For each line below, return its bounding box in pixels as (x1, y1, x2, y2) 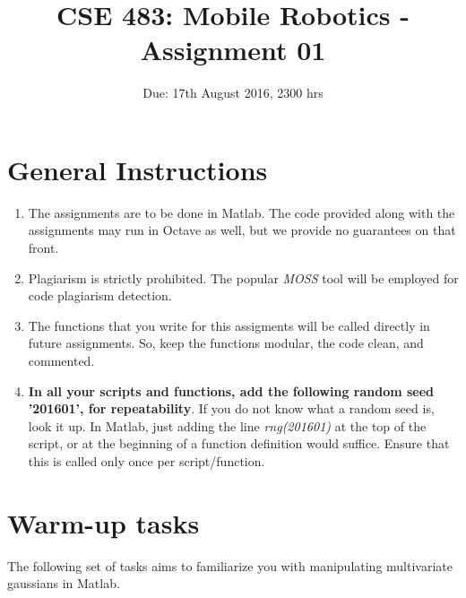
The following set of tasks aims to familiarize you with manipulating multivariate (7, 556, 453, 575)
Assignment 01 (140, 31, 326, 68)
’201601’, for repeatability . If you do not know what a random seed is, (28, 399, 435, 418)
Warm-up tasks (7, 504, 200, 541)
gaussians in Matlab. (7, 574, 120, 593)
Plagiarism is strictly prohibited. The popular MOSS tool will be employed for (28, 268, 459, 287)
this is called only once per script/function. (28, 451, 265, 470)
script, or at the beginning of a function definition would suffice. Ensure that (28, 434, 450, 453)
